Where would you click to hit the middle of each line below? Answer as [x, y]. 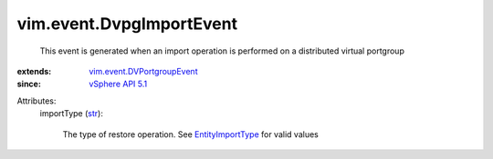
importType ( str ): [72, 114]
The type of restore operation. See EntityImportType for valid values [190, 134]
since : [29, 84]
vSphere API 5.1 [118, 84]
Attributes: [37, 101]
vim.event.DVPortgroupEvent [143, 71]
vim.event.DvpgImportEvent [127, 24]
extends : [34, 71]
